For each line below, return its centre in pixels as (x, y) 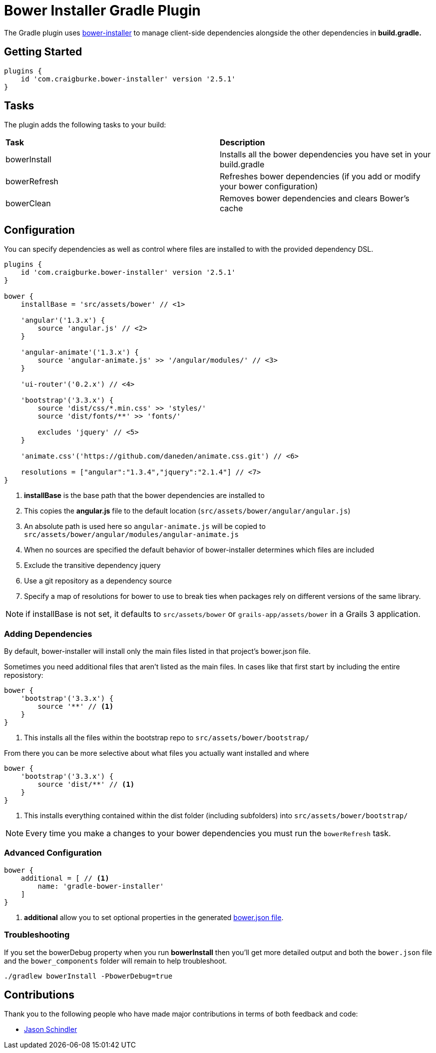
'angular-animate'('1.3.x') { (80, 352)
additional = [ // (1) (65, 878)
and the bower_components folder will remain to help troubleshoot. (115, 961)
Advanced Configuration (53, 853)
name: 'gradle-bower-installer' (101, 886)
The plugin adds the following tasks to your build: (85, 125)
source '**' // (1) (76, 707)
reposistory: (24, 675)
